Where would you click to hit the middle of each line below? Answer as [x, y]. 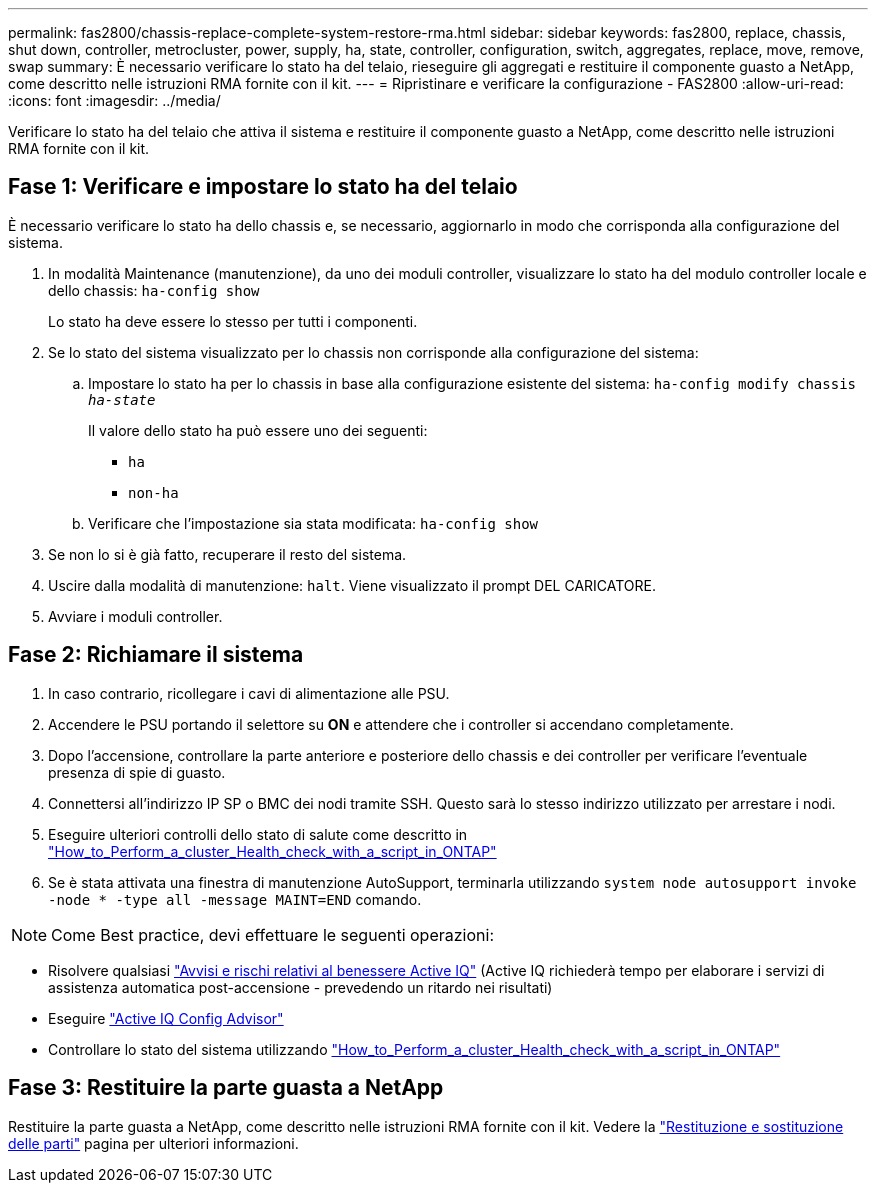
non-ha [153, 492]
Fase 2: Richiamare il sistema [156, 655]
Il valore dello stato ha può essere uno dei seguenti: [258, 430]
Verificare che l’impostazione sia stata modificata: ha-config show [313, 523]
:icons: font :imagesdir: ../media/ [114, 100]
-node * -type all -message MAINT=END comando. [235, 899]
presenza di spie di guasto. [137, 772]
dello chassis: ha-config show [154, 290]
